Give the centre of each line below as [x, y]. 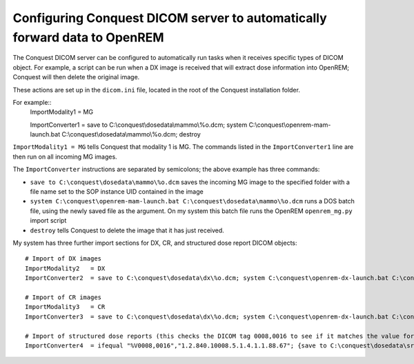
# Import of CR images [63, 297]
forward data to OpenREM [89, 37]
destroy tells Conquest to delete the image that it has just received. [127, 230]
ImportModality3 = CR [65, 307]
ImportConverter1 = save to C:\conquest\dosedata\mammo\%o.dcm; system [139, 125]
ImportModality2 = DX [65, 268]
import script [48, 221]
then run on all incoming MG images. [65, 156]
